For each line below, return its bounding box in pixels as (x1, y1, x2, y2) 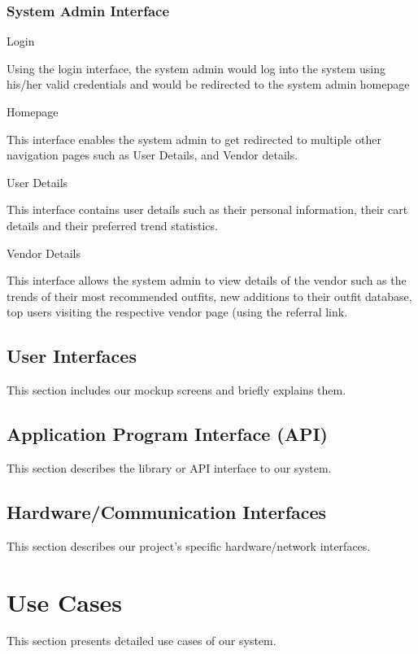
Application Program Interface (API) (7, 421, 328, 447)
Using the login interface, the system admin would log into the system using (7, 59, 385, 76)
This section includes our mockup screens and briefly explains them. (7, 381, 346, 399)
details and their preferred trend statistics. (7, 216, 218, 233)
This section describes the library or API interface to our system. (7, 459, 332, 476)
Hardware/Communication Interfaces (7, 499, 327, 524)
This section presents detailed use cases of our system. (7, 632, 276, 649)
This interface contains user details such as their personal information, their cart (7, 201, 408, 218)
